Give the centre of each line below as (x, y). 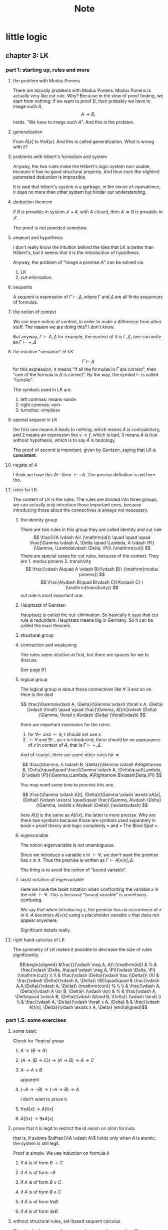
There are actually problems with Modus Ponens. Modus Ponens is (82, 90)
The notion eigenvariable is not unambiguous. (67, 845)
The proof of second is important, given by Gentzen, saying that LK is (84, 450)
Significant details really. (46, 930)
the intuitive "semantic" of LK (43, 351)
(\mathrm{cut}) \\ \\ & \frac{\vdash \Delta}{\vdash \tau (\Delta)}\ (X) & (88, 975)
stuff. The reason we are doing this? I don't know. (64, 327)
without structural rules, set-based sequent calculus (66, 1221)
